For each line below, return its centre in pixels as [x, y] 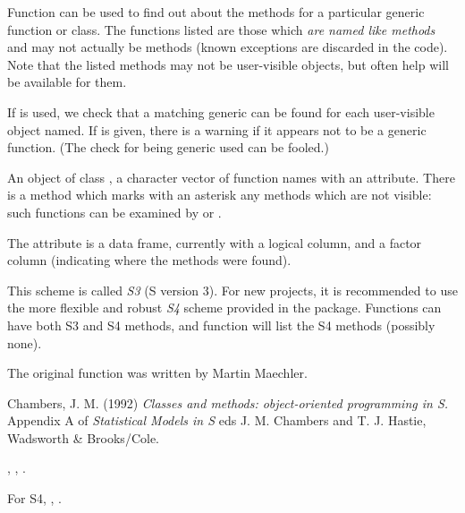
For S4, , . [34, 498]
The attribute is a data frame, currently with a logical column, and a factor [215, 242]
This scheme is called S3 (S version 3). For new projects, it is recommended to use [232, 290]
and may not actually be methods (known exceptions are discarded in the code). [228, 47]
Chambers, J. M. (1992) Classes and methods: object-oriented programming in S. [228, 402]
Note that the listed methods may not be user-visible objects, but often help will [228, 64]
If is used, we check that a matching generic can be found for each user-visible [221, 111]
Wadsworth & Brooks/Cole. [83, 437]
